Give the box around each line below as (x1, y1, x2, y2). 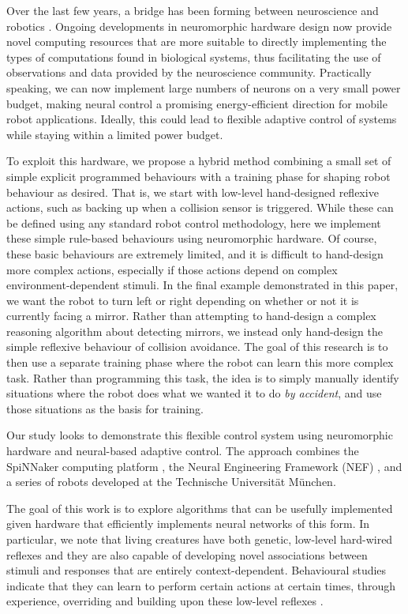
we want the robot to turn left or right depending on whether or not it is (6, 292, 359, 308)
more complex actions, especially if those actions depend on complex (6, 261, 338, 277)
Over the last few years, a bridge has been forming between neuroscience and (6, 2, 379, 18)
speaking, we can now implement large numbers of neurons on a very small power (6, 79, 401, 96)
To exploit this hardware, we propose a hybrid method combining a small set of (6, 153, 391, 169)
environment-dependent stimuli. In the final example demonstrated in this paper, (6, 277, 399, 293)
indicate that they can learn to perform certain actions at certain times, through (6, 577, 396, 593)
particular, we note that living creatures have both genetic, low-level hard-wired (6, 531, 393, 547)
